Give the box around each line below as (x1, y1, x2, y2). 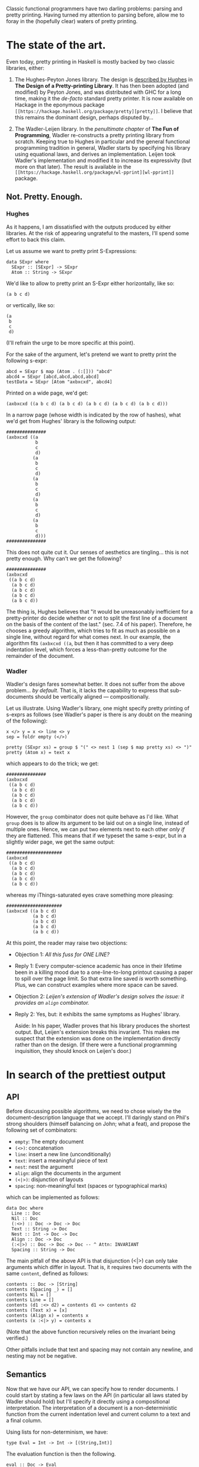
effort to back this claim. (6, 236, 66, 243)
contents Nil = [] (6, 1292, 52, 1298)
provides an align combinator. (14, 999, 90, 1006)
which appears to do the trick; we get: (6, 760, 99, 767)
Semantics (6, 1370, 47, 1380)
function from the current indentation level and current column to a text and (6, 1411, 191, 1418)
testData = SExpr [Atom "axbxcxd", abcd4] (6, 378, 113, 385)
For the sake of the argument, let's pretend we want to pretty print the (6, 351, 176, 358)
